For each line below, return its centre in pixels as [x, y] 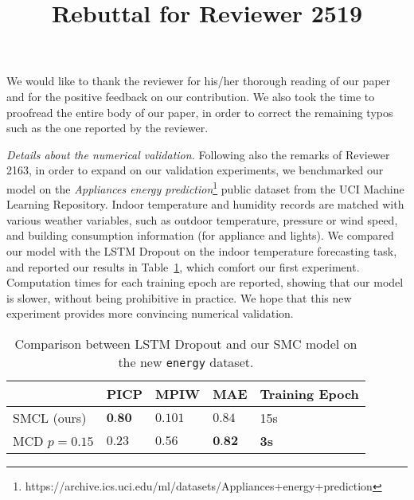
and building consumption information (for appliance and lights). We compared [200, 235]
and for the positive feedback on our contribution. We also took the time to [191, 96]
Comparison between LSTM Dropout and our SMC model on [186, 343]
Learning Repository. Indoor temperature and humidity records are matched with [205, 204]
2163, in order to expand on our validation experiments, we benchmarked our [195, 170]
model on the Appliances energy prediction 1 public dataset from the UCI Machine [205, 187]
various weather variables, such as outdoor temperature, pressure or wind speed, [202, 219]
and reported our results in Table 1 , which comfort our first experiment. [183, 266]
